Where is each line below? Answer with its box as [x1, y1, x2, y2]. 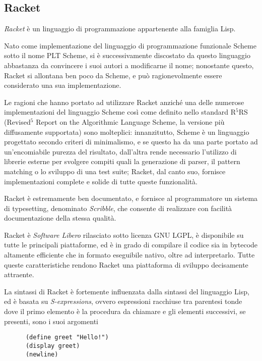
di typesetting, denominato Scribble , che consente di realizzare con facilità [4, 202, 232, 213]
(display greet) [25, 342, 80, 349]
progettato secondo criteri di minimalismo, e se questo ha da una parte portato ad [4, 136, 258, 147]
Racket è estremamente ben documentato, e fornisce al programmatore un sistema [4, 193, 258, 203]
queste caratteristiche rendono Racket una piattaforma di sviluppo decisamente [4, 259, 248, 270]
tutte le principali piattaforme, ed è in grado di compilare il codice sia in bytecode [4, 239, 258, 250]
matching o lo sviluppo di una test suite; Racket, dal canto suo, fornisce [4, 166, 226, 176]
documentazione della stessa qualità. [4, 213, 116, 223]
